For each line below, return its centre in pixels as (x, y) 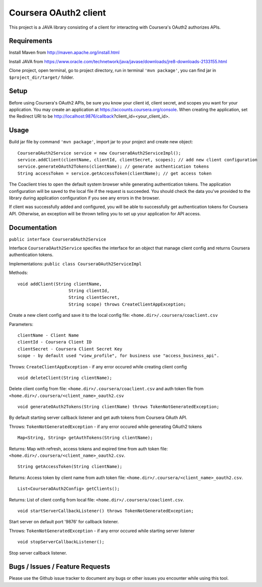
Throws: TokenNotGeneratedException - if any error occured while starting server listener (102, 531)
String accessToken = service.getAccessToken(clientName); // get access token (115, 173)
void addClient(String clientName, (60, 284)
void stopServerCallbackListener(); (61, 542)
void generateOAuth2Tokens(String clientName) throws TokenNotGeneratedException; (118, 407)
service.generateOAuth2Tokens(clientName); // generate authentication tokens (113, 167)
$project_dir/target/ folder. (42, 77)
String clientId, (89, 291)
